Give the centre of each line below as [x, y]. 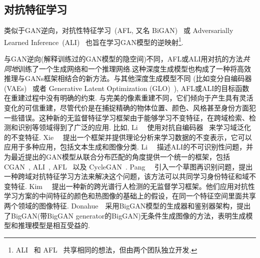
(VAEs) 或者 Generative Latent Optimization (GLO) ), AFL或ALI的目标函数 [127, 88]
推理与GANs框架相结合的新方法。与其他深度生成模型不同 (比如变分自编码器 [128, 78]
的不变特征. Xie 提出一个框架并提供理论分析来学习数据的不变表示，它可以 [128, 137]
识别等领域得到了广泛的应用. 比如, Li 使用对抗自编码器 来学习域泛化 [134, 127]
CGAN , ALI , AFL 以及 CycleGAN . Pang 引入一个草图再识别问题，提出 [128, 166]
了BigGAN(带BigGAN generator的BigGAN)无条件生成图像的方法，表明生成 [125, 215]
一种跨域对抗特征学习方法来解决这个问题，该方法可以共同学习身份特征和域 [126, 176]
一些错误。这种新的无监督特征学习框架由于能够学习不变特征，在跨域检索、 [126, 117]
